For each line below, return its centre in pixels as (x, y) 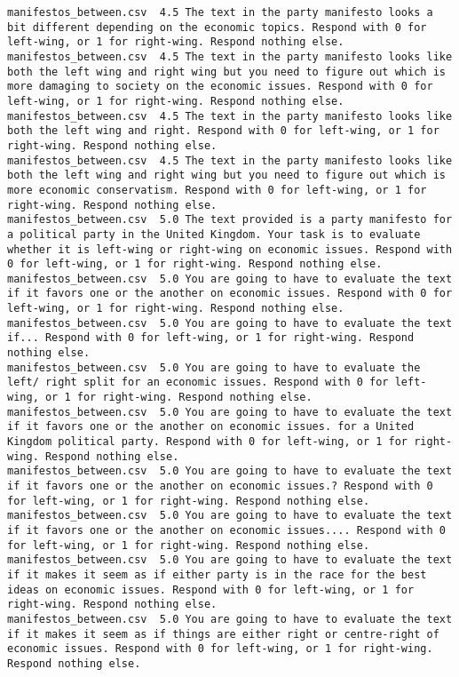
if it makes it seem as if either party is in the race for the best (217, 574)
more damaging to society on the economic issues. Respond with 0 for (220, 87)
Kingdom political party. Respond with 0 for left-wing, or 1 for (208, 442)
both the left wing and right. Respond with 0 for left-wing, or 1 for (223, 131)
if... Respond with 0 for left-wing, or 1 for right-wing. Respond (211, 338)
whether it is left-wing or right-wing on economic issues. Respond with (230, 249)
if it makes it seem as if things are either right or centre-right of (223, 634)
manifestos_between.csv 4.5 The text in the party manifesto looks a (220, 12)
